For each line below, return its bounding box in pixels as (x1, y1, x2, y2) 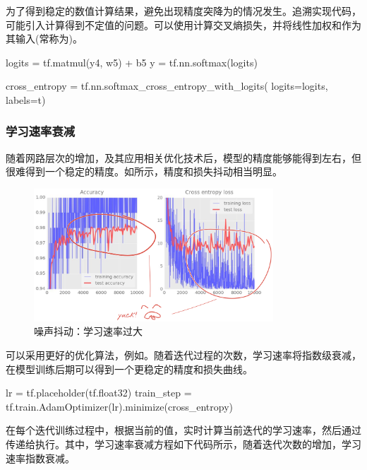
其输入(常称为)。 (6, 31, 83, 46)
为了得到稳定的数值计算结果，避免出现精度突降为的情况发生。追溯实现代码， (6, 4, 361, 18)
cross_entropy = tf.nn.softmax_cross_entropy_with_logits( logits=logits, (6, 78, 328, 93)
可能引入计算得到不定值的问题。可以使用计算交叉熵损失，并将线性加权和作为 (6, 17, 361, 32)
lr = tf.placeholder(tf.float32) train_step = (6, 385, 192, 400)
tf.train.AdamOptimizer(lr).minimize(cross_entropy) (6, 399, 233, 413)
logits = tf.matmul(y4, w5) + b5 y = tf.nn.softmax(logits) (6, 54, 258, 69)
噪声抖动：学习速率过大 (34, 324, 143, 339)
